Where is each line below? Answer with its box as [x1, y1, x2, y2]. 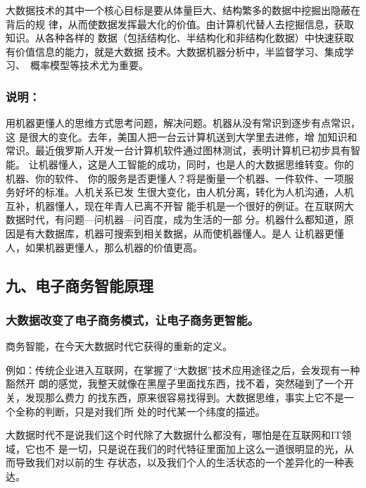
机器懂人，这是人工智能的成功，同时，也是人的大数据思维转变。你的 [38, 156, 354, 171]
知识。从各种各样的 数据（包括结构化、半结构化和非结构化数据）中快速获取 [6, 30, 354, 45]
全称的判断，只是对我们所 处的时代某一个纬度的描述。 [15, 403, 265, 418]
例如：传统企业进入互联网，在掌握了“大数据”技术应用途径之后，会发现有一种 [6, 362, 360, 377]
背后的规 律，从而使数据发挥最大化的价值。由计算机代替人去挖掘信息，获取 [6, 16, 354, 31]
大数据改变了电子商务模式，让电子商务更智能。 [6, 311, 259, 328]
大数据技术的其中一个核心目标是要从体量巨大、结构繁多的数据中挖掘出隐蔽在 [6, 3, 360, 17]
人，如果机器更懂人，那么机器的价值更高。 [6, 239, 203, 254]
